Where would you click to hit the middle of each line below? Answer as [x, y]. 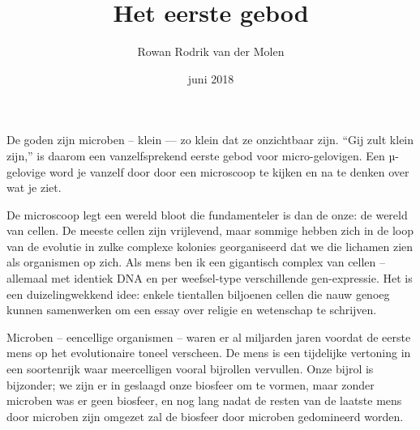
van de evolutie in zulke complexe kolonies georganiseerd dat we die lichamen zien [210, 246]
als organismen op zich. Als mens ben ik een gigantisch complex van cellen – [196, 262]
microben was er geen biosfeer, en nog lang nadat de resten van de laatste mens [204, 400]
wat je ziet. [34, 187]
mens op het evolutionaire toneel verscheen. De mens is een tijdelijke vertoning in [209, 353]
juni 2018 [211, 78]
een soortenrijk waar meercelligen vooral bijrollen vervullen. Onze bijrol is [190, 369]
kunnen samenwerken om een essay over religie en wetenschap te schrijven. [192, 310]
